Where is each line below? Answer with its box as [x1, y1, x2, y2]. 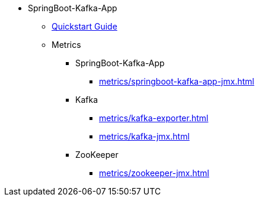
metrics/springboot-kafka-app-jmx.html [99, 76, 254, 86]
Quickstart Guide [52, 21, 117, 31]
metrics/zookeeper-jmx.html [99, 168, 209, 178]
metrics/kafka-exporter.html [99, 113, 209, 123]
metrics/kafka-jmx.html [99, 131, 190, 141]
